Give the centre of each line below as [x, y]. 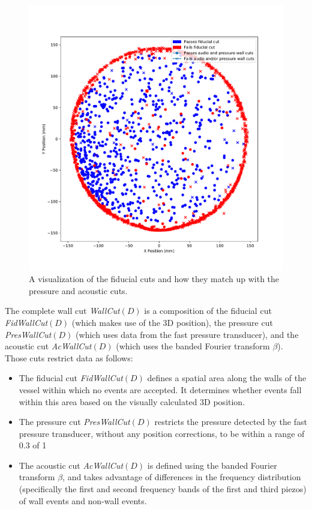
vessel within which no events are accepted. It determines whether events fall [160, 389]
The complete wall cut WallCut [62, 311]
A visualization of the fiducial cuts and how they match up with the [154, 279]
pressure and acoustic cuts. [78, 290]
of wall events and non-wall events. [83, 500]
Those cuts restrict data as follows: [69, 357]
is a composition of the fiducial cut [208, 311]
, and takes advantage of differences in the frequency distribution [182, 477]
